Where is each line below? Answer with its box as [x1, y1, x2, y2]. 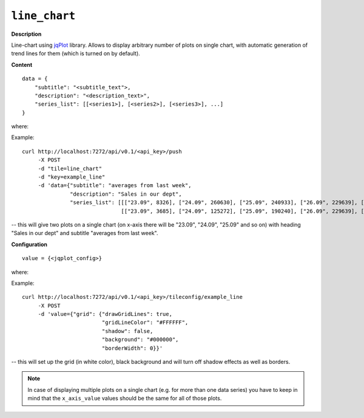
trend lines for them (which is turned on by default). [11, 50, 141, 57]
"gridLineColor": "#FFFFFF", [101, 319, 189, 326]
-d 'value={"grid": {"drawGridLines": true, [38, 310, 173, 318]
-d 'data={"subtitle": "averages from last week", [38, 182, 192, 189]
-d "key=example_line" [38, 174, 106, 180]
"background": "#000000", [101, 336, 179, 343]
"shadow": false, [101, 327, 153, 334]
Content [11, 61, 33, 68]
